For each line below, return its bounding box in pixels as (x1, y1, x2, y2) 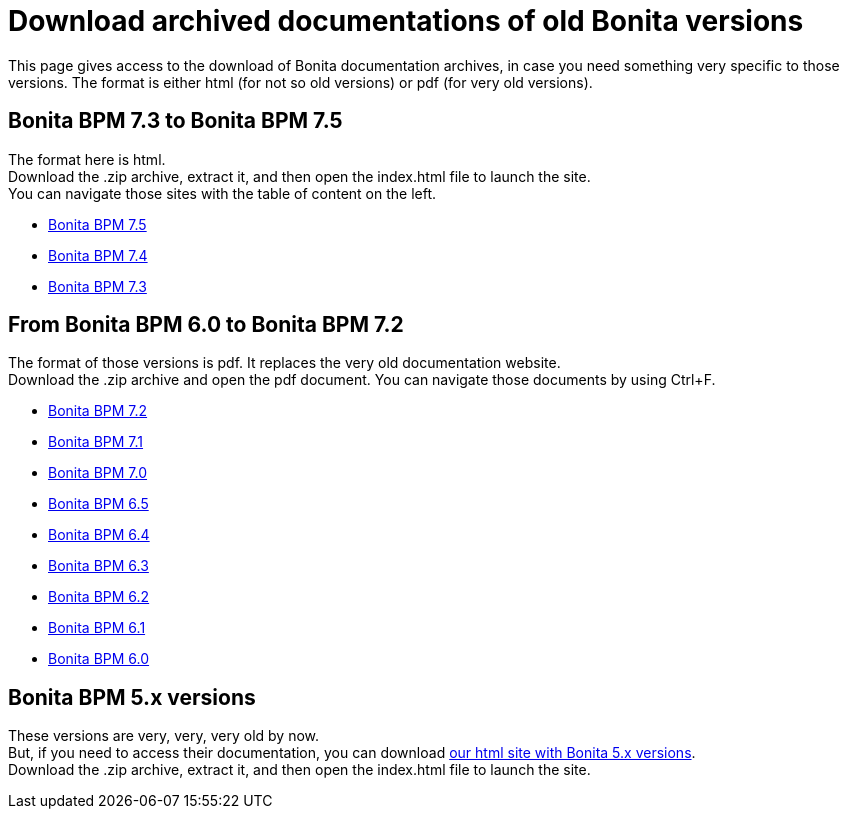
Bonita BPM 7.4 (48, 246, 148, 264)
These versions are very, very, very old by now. (8, 727, 320, 745)
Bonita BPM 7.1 (48, 433, 144, 451)
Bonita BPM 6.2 (48, 588, 150, 606)
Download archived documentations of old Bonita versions (8, 4, 804, 38)
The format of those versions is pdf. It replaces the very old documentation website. (8, 354, 561, 372)
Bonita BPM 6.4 (48, 526, 150, 544)
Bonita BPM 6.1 (48, 619, 146, 637)
